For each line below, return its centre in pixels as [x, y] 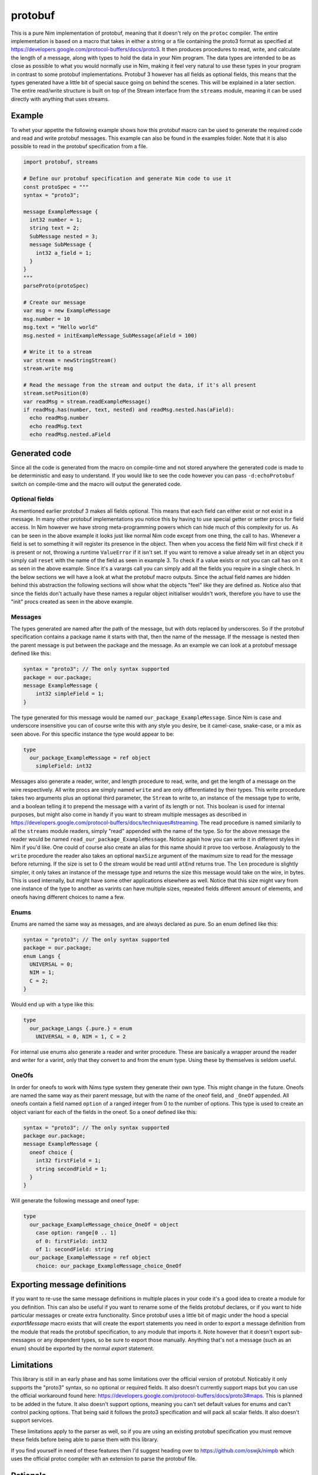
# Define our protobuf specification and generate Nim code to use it [127, 179]
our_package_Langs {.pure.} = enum [81, 1028]
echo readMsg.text [56, 426]
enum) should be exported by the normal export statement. [82, 1348]
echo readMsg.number [59, 418]
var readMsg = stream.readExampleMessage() [87, 401]
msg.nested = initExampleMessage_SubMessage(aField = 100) [110, 335]
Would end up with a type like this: [53, 1004]
